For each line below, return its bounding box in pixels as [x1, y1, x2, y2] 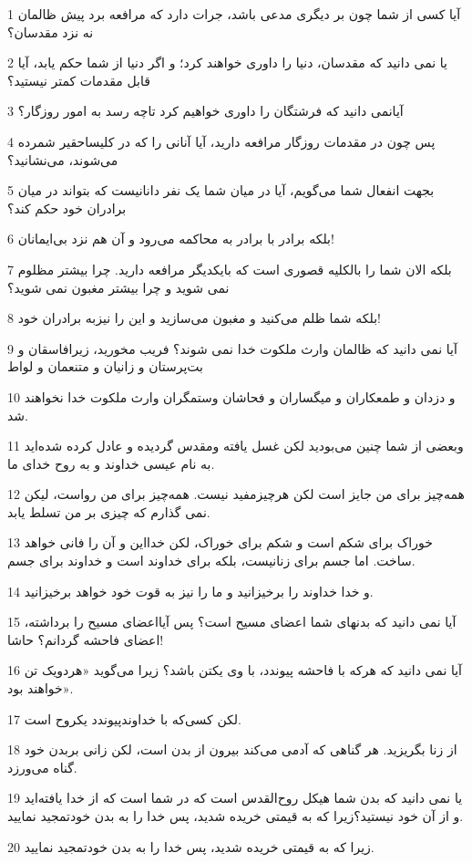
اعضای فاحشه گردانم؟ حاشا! [7, 629, 164, 649]
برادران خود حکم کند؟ [7, 198, 127, 217]
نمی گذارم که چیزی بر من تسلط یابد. [7, 502, 210, 521]
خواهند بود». [7, 679, 74, 698]
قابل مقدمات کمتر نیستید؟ [7, 70, 150, 89]
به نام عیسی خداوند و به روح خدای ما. [7, 453, 215, 473]
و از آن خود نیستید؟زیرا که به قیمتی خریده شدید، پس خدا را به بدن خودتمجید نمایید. [7, 806, 464, 825]
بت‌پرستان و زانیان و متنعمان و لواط [7, 357, 204, 376]
